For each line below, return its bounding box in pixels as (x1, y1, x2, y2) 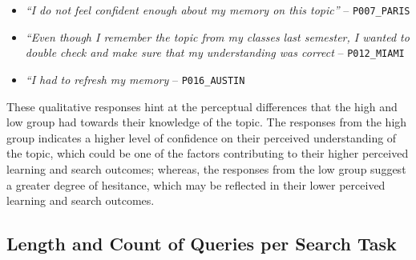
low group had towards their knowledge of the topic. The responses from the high (6, 114, 407, 130)
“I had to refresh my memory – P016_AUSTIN (25, 70, 245, 87)
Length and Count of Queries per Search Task (6, 231, 397, 256)
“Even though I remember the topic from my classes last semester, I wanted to (25, 28, 410, 45)
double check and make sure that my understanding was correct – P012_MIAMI (25, 44, 405, 61)
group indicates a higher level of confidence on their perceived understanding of (6, 129, 397, 146)
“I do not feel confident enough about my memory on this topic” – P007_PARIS (25, 2, 410, 18)
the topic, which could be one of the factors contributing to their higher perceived (6, 145, 409, 162)
